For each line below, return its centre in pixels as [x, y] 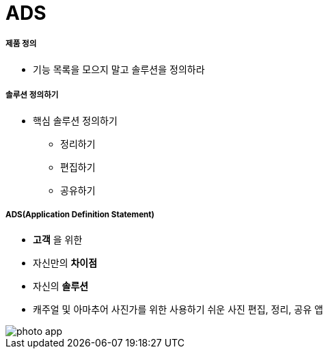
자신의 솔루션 [61, 286]
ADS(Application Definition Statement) [80, 214]
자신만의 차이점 [65, 263]
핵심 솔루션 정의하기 [75, 120]
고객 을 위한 [58, 240]
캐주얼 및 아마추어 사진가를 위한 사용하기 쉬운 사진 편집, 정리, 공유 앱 [178, 310]
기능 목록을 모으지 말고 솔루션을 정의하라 [119, 69]
